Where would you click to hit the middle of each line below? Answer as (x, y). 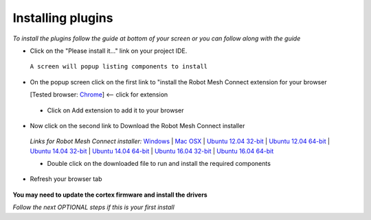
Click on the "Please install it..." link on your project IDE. (109, 51)
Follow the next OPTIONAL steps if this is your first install (93, 207)
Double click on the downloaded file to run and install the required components (159, 164)
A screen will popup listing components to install (119, 66)
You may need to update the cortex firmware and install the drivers (110, 195)
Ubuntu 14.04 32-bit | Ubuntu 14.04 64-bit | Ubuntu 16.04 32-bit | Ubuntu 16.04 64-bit (152, 151)
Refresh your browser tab (66, 179)
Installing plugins (63, 18)
